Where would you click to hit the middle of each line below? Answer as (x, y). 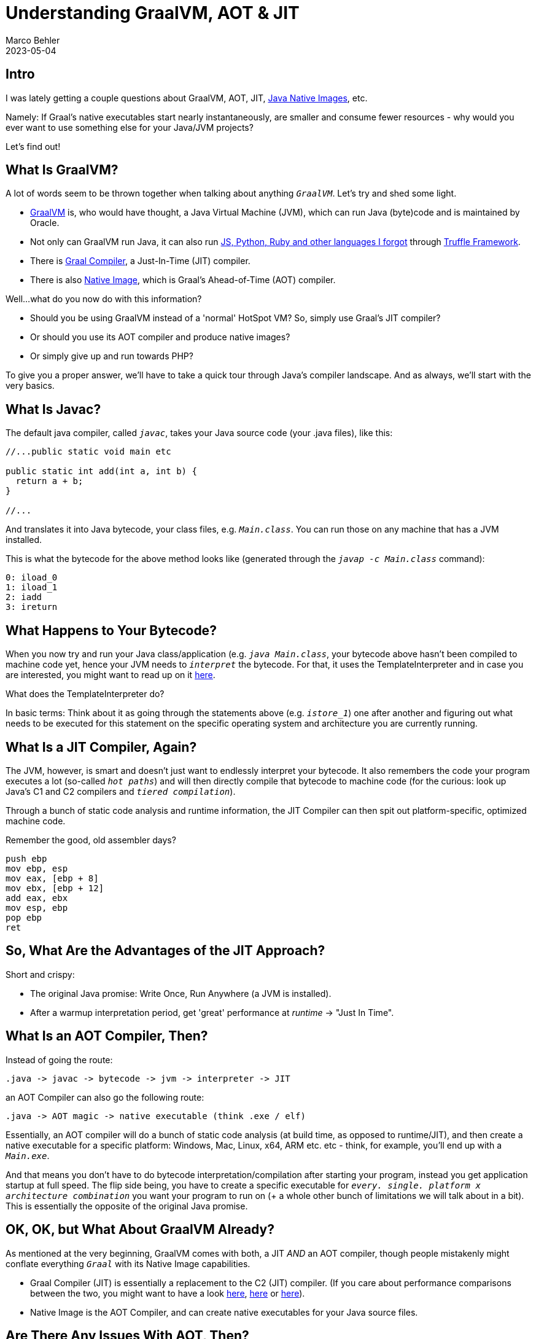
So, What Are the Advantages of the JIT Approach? (165, 951)
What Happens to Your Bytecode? (111, 630)
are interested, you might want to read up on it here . (111, 675)
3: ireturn (32, 607)
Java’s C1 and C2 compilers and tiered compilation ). (121, 791)
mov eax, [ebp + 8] (52, 878)
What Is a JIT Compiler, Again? (101, 747)
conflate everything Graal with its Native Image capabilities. (128, 1263)
